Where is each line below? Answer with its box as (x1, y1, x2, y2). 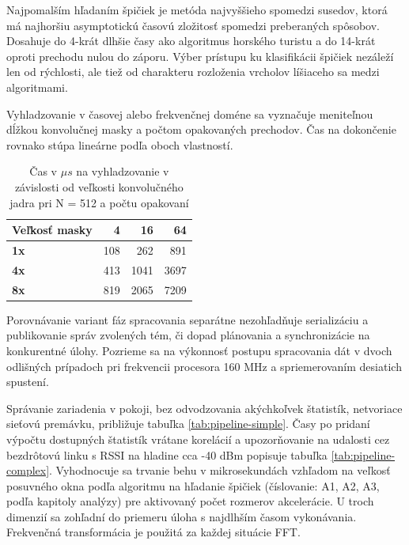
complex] (6, 462, 50, 479)
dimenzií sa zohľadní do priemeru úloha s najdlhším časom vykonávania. (6, 508, 357, 524)
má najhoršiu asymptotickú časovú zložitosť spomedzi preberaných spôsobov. (6, 17, 380, 33)
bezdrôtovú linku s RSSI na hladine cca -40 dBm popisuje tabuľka (6, 446, 328, 463)
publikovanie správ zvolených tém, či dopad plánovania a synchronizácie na (6, 327, 370, 343)
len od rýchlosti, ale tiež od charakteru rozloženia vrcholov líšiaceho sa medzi (6, 63, 380, 80)
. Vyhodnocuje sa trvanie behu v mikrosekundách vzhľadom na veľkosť (49, 462, 391, 479)
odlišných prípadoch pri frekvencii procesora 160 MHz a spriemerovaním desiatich (6, 358, 402, 374)
